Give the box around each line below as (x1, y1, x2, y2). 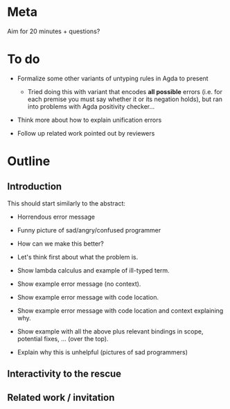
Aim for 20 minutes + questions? (7, 27, 100, 35)
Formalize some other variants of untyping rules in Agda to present (17, 74, 209, 82)
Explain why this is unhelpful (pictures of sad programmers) (17, 347, 188, 356)
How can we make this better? (17, 239, 104, 248)
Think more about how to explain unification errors (17, 116, 162, 124)
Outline (7, 154, 51, 170)
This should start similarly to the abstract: (7, 199, 126, 208)
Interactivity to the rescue (7, 368, 122, 380)
